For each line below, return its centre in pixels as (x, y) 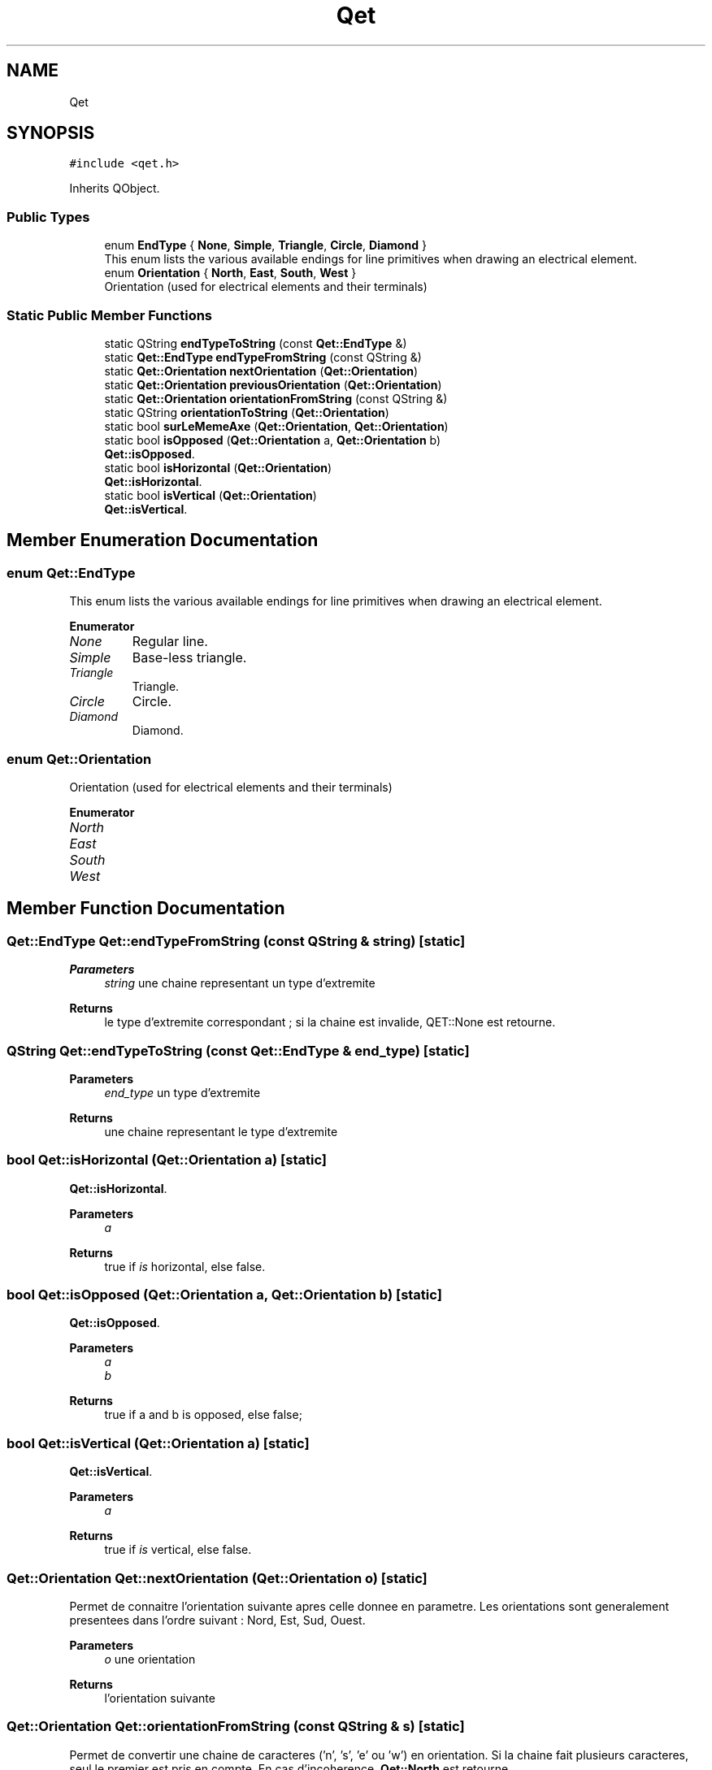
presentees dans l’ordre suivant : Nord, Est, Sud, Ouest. (217, 1620)
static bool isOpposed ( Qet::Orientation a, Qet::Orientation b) (273, 440)
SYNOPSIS (51, 133)
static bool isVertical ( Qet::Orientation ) (211, 495)
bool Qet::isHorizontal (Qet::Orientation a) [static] (167, 1160)
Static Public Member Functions (110, 315)
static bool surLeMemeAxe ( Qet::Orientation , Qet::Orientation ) (276, 426)
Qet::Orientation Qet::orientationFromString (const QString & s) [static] (236, 1727)
